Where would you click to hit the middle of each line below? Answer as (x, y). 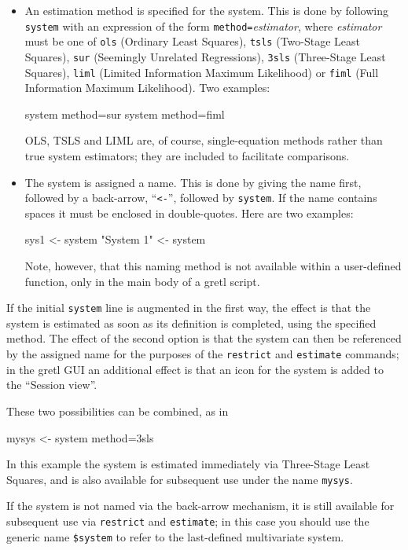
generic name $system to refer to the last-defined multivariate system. (175, 536)
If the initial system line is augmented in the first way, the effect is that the (189, 308)
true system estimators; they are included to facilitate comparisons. (187, 156)
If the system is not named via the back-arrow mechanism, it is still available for (200, 506)
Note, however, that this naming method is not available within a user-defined (213, 266)
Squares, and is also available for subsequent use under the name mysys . (180, 479)
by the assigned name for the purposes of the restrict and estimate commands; (203, 354)
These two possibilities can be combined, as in (118, 411)
